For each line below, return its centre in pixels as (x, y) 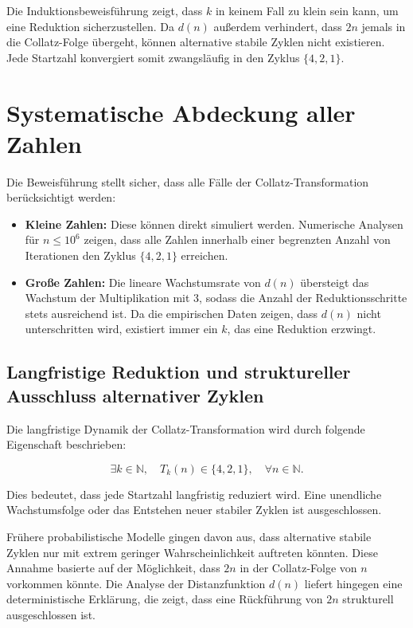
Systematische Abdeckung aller (181, 112)
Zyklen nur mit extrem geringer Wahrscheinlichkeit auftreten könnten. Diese (192, 552)
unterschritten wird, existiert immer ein (121, 329)
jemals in (384, 26)
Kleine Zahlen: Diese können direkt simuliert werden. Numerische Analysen (214, 224)
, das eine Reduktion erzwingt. (302, 329)
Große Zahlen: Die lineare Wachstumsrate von (143, 282)
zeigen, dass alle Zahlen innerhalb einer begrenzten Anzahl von (237, 239)
